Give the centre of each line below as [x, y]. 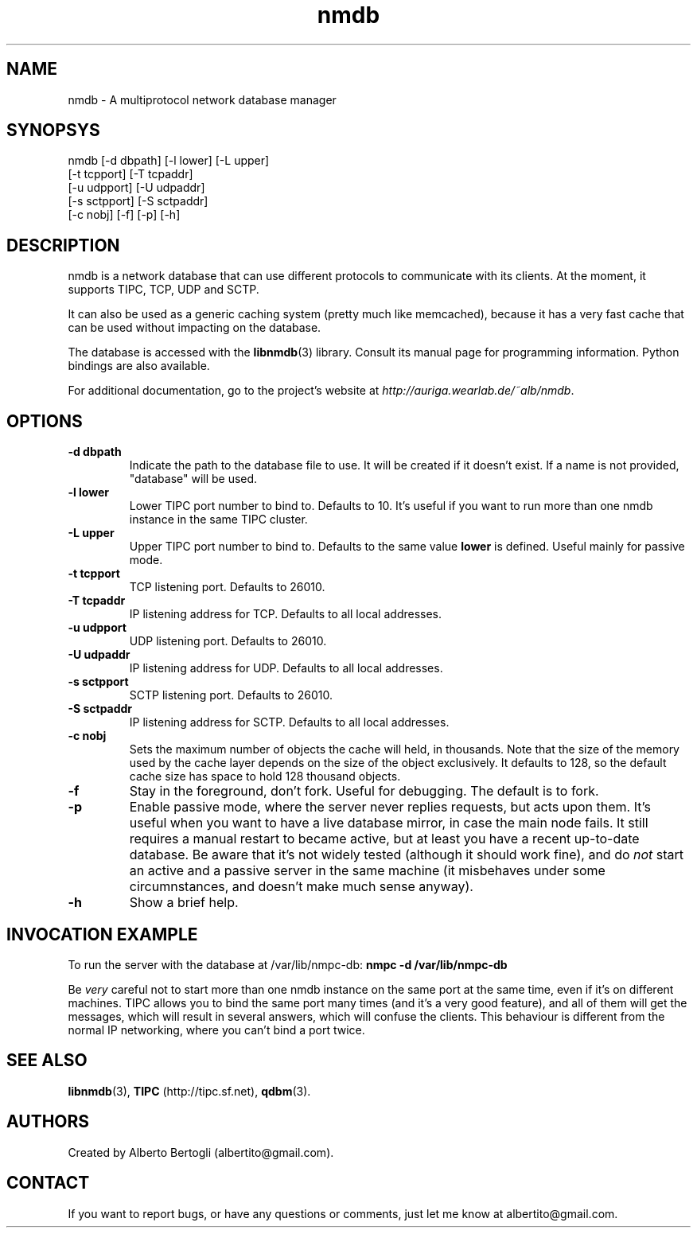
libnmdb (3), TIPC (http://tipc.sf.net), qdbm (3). [189, 1091]
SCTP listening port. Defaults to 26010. [231, 695]
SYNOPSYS [53, 130]
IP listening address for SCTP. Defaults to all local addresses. [289, 722]
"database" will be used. [193, 479]
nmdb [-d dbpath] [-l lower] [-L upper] [169, 161]
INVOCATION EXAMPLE [102, 934]
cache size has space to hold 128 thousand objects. [265, 777]
